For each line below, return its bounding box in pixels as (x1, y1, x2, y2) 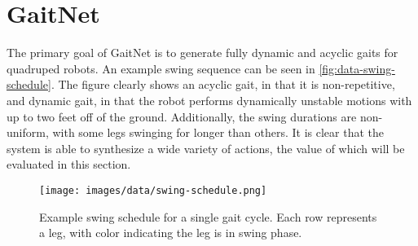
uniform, (7, 124, 49, 141)
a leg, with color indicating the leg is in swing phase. (39, 224, 302, 241)
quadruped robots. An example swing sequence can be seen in (7, 59, 315, 77)
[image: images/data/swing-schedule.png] (39, 184, 267, 196)
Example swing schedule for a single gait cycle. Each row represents (39, 208, 377, 225)
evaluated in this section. (7, 156, 131, 173)
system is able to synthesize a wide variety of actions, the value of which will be (7, 139, 405, 156)
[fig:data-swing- (319, 59, 395, 77)
